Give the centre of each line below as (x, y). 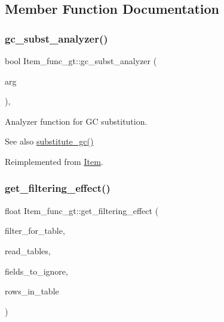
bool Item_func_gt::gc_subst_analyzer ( (81, 61)
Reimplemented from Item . (54, 161)
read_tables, (28, 250)
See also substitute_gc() (49, 141)
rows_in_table (32, 291)
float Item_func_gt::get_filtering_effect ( (82, 210)
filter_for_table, (35, 231)
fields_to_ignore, (36, 271)
